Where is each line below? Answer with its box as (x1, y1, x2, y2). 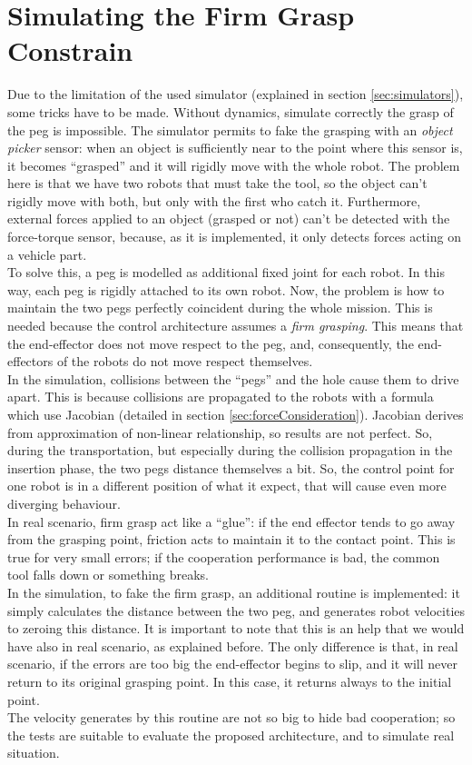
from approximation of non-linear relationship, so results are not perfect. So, (7, 422, 433, 442)
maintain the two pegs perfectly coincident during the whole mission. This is (7, 298, 433, 317)
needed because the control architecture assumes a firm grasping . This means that (7, 316, 464, 335)
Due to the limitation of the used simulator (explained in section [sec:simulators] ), (7, 84, 464, 104)
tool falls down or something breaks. (7, 565, 209, 584)
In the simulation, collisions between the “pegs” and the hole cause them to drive (7, 369, 459, 388)
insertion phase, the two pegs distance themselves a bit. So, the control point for (7, 458, 455, 477)
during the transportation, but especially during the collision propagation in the (7, 441, 453, 460)
